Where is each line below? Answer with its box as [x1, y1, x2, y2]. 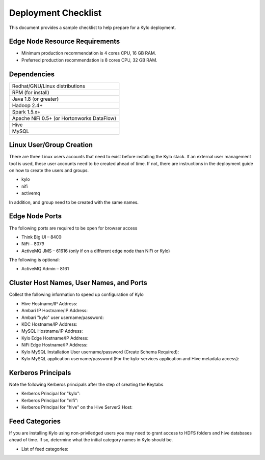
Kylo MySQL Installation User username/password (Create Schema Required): [21, 349, 179, 355]
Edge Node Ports [9, 212, 62, 221]
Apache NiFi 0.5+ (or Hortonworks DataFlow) [12, 115, 116, 121]
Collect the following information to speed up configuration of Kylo [9, 291, 144, 297]
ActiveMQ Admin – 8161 [21, 266, 69, 272]
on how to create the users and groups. [9, 168, 89, 173]
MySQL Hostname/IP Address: [21, 328, 83, 334]
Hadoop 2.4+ [12, 102, 43, 109]
